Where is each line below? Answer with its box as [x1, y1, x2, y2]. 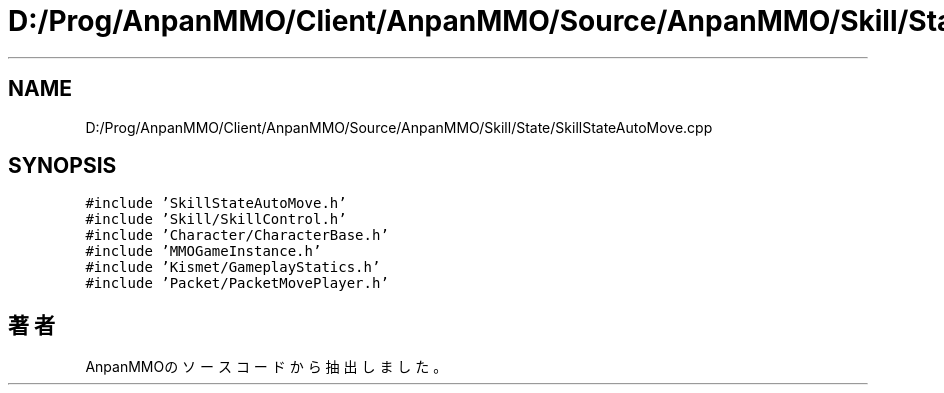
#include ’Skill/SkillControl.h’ [85, 211, 347, 228]
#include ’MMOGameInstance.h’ [85, 243, 322, 260]
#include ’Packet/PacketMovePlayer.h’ [85, 275, 389, 292]
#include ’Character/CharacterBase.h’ [85, 227, 389, 244]
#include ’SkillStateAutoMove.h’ [85, 195, 347, 212]
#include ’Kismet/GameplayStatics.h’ [85, 259, 381, 276]
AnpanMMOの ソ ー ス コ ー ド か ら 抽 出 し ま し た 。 [85, 358, 448, 376]
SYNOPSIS [8, 153, 117, 179]
